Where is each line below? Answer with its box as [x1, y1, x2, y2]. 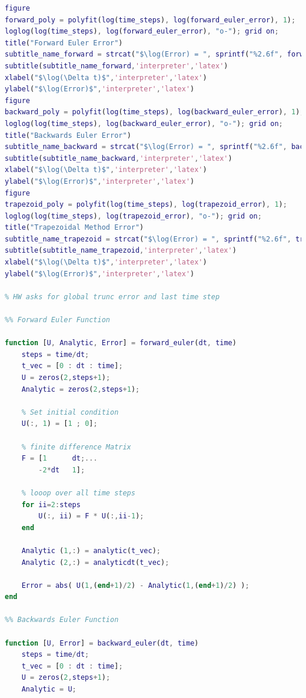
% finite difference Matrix [21, 442, 131, 451]
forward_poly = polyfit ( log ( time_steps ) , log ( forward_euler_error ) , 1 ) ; [5, 15, 296, 24]
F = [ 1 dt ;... [21, 454, 98, 463]
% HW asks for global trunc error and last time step [5, 292, 220, 301]
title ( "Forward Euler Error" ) [5, 38, 123, 47]
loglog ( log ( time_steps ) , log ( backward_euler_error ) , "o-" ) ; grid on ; [5, 119, 283, 128]
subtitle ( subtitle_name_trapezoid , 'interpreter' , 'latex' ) [5, 246, 237, 255]
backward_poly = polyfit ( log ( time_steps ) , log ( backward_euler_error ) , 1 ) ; [5, 108, 304, 117]
